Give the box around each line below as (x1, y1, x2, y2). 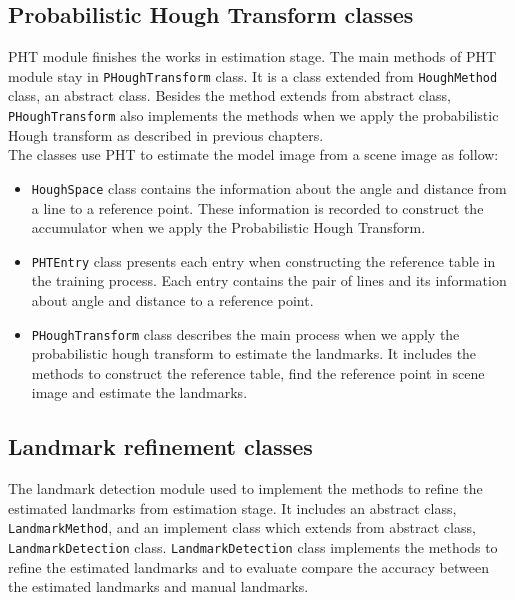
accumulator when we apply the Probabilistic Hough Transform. (31, 217, 426, 238)
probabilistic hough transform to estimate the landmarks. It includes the (31, 343, 477, 364)
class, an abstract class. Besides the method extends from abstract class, (8, 85, 451, 106)
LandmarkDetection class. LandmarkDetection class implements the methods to (8, 537, 498, 558)
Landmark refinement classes (8, 431, 313, 462)
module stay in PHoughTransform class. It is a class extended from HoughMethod (8, 65, 498, 86)
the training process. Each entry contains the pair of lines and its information (31, 270, 507, 291)
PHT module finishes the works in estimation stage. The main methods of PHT (8, 46, 497, 67)
